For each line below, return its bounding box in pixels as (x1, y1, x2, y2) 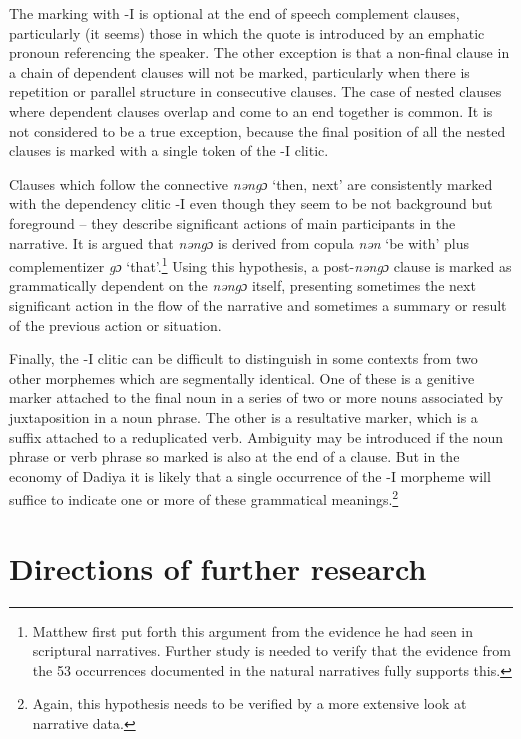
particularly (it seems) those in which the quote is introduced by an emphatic (9, 22, 485, 43)
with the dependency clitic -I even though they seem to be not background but (9, 193, 493, 214)
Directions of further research (9, 547, 427, 588)
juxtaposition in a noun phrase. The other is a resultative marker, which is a (9, 406, 478, 427)
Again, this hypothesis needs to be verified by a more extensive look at (32, 693, 467, 714)
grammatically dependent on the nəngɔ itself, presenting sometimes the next (9, 275, 476, 296)
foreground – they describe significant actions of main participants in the (9, 212, 456, 233)
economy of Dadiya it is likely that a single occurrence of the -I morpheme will (9, 465, 491, 486)
